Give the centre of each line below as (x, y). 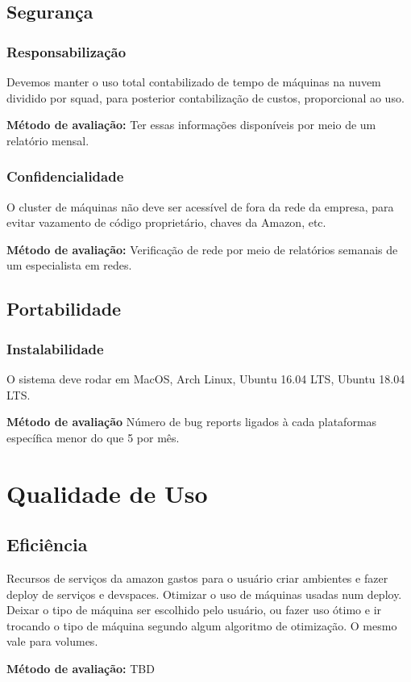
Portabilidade (64, 309)
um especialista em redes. (69, 265)
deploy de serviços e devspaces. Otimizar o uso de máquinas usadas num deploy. (204, 594)
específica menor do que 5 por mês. (93, 437)
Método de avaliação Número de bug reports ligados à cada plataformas (192, 422)
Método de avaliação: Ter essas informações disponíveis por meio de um (191, 125)
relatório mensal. (48, 140)
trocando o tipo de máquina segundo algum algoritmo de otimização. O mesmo (202, 625)
